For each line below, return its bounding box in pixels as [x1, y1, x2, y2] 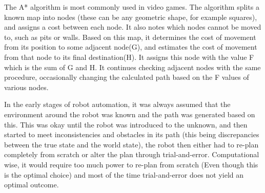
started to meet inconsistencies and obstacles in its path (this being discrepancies [4, 129, 259, 140]
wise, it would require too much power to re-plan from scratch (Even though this [4, 159, 258, 169]
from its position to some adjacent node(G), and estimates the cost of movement [4, 41, 257, 52]
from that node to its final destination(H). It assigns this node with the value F [4, 51, 254, 62]
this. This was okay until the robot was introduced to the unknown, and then [4, 119, 248, 130]
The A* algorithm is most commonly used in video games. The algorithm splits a [4, 2, 259, 12]
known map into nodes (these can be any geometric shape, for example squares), [4, 11, 257, 22]
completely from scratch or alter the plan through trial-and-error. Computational [4, 149, 259, 160]
